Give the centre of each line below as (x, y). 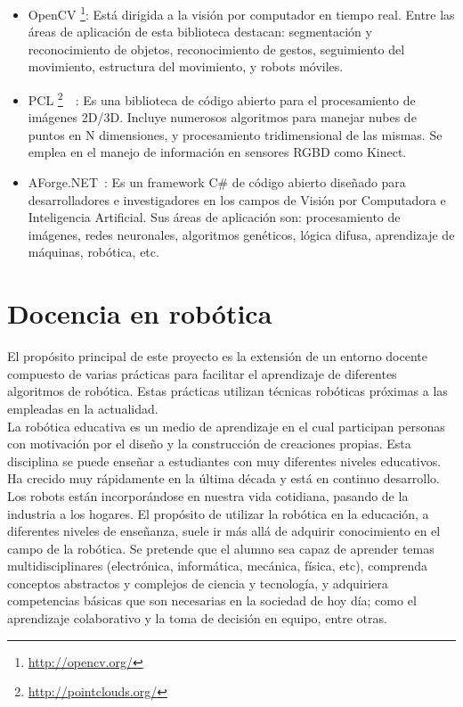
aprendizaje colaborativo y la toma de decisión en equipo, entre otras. (197, 618)
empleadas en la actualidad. (83, 408)
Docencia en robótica (140, 313)
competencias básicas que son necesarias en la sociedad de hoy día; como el (212, 600)
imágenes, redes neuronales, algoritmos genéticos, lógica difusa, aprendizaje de (241, 234)
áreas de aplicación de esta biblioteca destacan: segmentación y (200, 32)
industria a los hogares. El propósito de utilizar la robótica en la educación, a (218, 513)
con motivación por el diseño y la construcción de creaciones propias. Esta (209, 444)
